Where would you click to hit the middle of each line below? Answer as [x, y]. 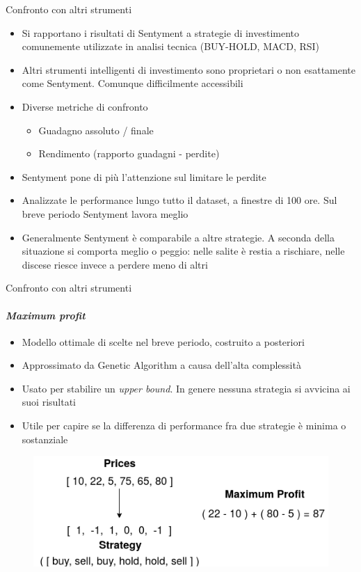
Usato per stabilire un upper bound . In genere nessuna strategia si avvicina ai [186, 388]
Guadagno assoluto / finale [96, 130]
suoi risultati [49, 402]
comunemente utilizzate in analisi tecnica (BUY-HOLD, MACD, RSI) [171, 46]
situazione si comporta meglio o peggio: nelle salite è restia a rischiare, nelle [183, 251]
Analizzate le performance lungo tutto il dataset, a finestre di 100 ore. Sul [179, 200]
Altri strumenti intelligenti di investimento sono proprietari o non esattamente [189, 69]
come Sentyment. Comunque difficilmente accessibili [133, 83]
